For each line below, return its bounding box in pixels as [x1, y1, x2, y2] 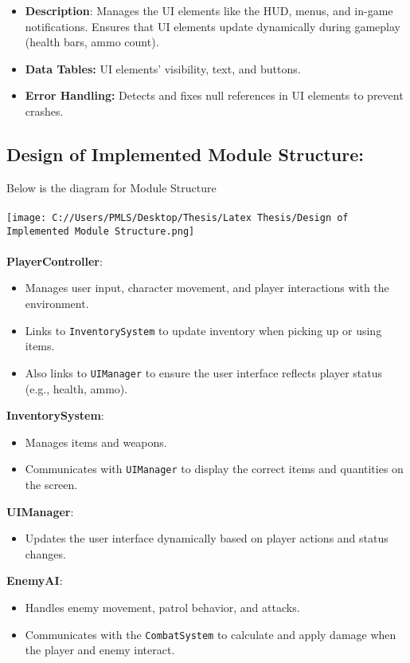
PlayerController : [6, 252, 103, 269]
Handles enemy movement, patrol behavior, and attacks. [25, 598, 300, 615]
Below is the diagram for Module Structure [6, 179, 217, 195]
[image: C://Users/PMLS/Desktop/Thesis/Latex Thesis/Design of [6, 211, 349, 223]
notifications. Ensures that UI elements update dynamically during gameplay [25, 18, 400, 34]
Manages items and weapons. [25, 433, 167, 450]
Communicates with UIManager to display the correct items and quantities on [25, 460, 404, 477]
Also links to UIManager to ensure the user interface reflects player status [25, 364, 382, 381]
